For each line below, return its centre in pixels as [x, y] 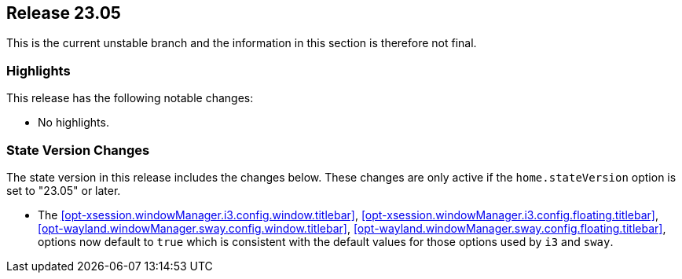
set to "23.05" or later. [64, 190]
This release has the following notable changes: [130, 98]
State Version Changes [78, 150]
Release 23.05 [64, 13]
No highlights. [73, 123]
